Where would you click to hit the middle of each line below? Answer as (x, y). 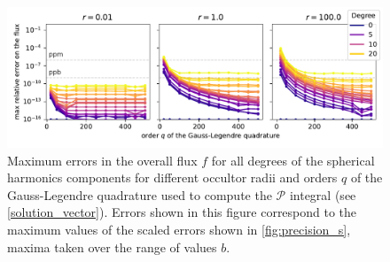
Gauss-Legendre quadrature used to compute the (140, 194)
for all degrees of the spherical (293, 160)
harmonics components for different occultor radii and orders (172, 177)
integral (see (323, 194)
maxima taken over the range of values (112, 247)
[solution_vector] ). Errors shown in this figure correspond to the (182, 212)
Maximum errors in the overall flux (102, 160)
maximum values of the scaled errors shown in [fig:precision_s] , (179, 229)
